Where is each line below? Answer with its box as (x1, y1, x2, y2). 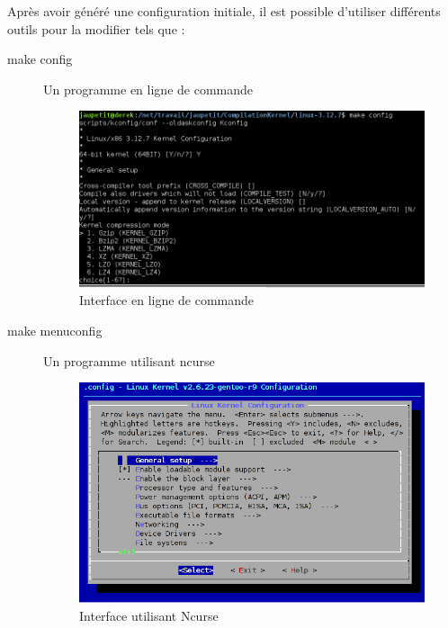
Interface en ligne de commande (79, 291, 255, 310)
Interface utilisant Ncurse (79, 606, 219, 625)
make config (7, 49, 73, 68)
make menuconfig (7, 320, 103, 339)
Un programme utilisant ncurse (43, 351, 215, 370)
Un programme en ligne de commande (43, 79, 254, 98)
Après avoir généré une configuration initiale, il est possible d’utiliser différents (7, 2, 441, 20)
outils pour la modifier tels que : (7, 19, 185, 38)
